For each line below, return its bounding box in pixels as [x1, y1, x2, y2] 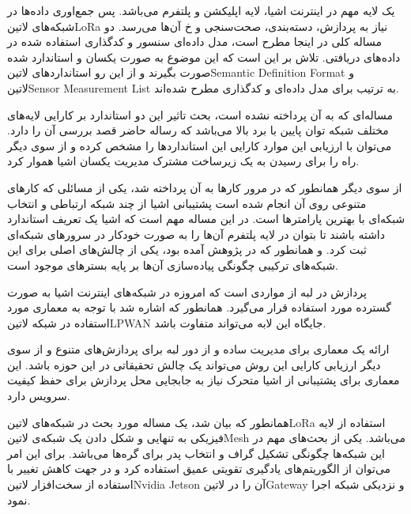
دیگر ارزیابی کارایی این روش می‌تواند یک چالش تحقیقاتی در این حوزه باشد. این [7, 356, 381, 372]
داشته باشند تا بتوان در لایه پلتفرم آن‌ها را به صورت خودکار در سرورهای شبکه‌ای [7, 225, 385, 242]
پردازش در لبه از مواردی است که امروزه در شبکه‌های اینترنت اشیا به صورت [7, 283, 367, 300]
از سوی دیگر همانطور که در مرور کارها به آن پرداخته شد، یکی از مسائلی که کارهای [7, 179, 402, 195]
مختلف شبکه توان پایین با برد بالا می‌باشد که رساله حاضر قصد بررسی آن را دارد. [7, 122, 389, 138]
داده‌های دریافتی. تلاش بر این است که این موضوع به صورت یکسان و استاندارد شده [7, 48, 401, 65]
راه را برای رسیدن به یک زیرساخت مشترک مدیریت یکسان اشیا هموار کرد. [7, 153, 360, 169]
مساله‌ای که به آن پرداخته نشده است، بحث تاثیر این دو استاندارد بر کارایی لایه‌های [7, 106, 394, 123]
